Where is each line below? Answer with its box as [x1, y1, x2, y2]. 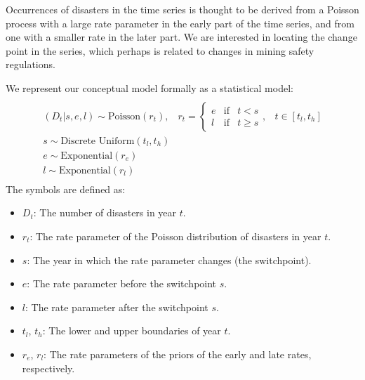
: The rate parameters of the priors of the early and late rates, [44, 346, 312, 361]
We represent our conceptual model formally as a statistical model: [6, 80, 293, 95]
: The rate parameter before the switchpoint [27, 276, 217, 291]
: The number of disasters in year [33, 205, 177, 220]
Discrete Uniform [60, 136, 135, 146]
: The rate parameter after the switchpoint [25, 299, 208, 314]
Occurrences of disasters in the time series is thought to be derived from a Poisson [6, 2, 359, 16]
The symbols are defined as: [6, 181, 126, 196]
